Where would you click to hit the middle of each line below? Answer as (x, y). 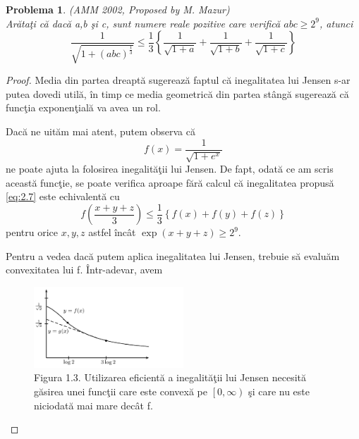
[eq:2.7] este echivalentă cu (63, 196)
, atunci (336, 23)
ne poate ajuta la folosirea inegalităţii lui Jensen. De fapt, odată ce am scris (170, 168)
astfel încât (112, 232)
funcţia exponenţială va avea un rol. (83, 107)
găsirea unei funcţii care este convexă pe (121, 391)
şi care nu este (279, 391)
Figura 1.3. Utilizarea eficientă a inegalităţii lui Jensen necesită (170, 377)
